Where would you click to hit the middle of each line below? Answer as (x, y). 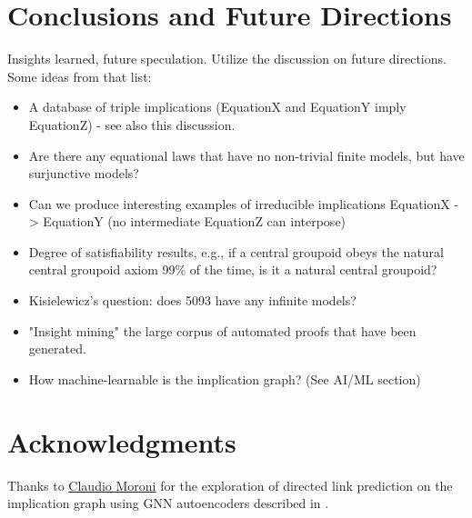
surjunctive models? (84, 173)
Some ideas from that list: (80, 76)
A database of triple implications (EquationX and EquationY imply (217, 107)
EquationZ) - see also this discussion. (132, 124)
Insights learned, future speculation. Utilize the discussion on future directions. (227, 59)
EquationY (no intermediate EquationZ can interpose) (195, 221)
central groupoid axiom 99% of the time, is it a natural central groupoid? (233, 269)
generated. (57, 349)
